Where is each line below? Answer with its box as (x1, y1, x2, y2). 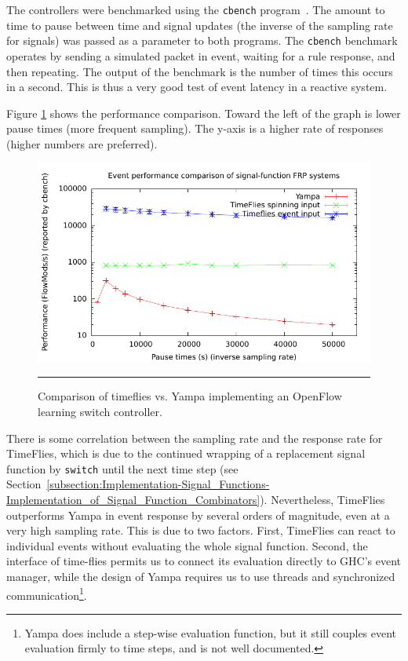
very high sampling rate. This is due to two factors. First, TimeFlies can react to (6, 522, 395, 539)
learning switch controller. (38, 404, 162, 420)
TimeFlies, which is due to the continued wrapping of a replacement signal (6, 445, 366, 462)
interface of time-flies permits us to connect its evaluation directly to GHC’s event (6, 553, 401, 569)
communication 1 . (6, 584, 87, 603)
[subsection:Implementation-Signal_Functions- (46, 476, 270, 492)
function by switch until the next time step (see (6, 460, 239, 477)
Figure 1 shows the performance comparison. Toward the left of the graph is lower (6, 104, 401, 121)
